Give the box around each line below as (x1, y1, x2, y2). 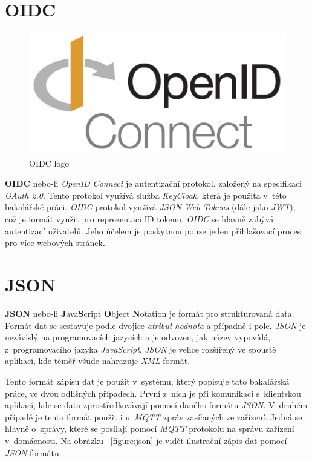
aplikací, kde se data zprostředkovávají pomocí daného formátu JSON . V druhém (5, 399, 308, 411)
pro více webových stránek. (5, 236, 105, 249)
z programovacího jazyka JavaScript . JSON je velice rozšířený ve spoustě (5, 342, 276, 355)
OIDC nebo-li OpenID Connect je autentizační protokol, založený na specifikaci (5, 177, 302, 190)
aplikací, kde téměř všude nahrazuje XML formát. (5, 354, 190, 367)
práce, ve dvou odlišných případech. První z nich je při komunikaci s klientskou (5, 386, 301, 399)
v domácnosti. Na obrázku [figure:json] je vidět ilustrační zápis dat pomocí (5, 434, 287, 446)
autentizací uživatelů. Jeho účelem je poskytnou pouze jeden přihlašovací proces (5, 224, 301, 237)
